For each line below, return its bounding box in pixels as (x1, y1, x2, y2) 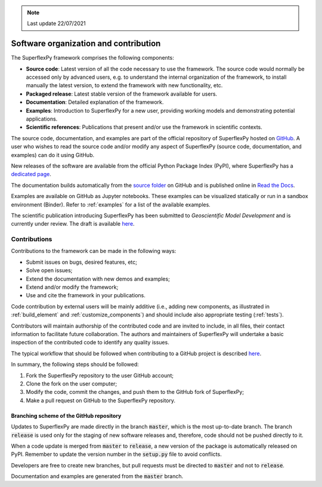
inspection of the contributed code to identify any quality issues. (11, 339, 169, 346)
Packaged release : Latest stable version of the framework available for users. (26, 90, 218, 97)
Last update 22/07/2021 (27, 20, 86, 27)
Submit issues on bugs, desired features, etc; (26, 258, 137, 266)
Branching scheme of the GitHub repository (11, 412, 122, 419)
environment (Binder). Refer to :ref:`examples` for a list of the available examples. (11, 201, 211, 208)
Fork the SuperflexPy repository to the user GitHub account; (26, 372, 174, 379)
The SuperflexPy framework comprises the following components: (11, 54, 174, 61)
